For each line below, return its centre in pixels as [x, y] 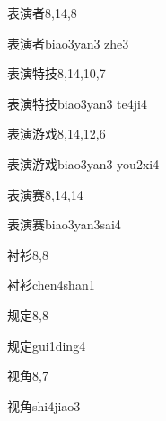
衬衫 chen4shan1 [51, 285]
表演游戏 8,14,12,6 [57, 134]
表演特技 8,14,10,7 [57, 73]
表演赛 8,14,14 [45, 194]
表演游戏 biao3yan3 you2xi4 [83, 163]
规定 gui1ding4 [47, 345]
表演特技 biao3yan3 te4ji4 [77, 103]
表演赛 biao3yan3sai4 [64, 224]
